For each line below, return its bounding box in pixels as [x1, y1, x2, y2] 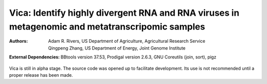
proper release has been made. [9, 72, 73, 78]
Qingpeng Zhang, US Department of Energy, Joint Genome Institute [48, 45, 185, 51]
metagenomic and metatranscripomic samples [9, 21, 205, 32]
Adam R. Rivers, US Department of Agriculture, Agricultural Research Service [48, 38, 206, 44]
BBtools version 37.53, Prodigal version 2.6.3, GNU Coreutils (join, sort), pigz [60, 54, 217, 60]
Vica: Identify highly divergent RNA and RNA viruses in [9, 7, 240, 18]
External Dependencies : [9, 54, 60, 60]
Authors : [9, 38, 28, 44]
